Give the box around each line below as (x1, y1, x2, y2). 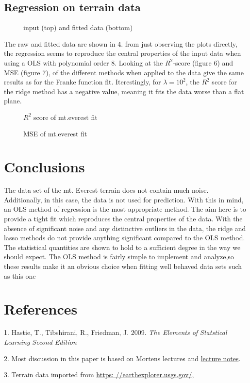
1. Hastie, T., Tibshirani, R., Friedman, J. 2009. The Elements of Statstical (4, 327, 227, 337)
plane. (4, 96, 22, 106)
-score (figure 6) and (173, 57, 233, 67)
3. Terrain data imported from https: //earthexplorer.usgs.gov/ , (4, 369, 194, 380)
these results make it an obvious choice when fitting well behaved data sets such (4, 261, 242, 271)
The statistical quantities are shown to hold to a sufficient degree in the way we (4, 242, 241, 252)
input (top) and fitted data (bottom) (23, 22, 133, 33)
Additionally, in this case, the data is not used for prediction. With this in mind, (4, 194, 244, 204)
